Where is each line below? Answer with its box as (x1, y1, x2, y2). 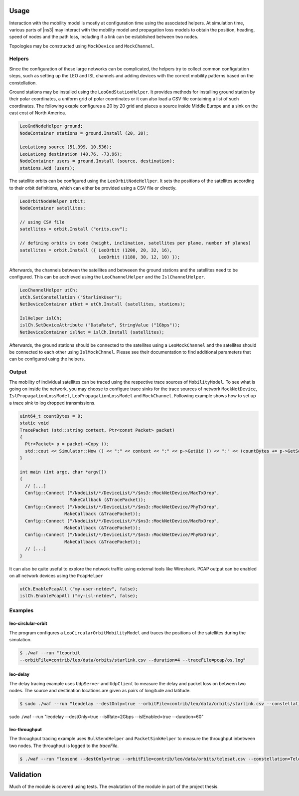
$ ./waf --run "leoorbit (19, 650, 81, 656)
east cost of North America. (9, 110, 67, 116)
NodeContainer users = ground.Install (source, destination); (19, 158, 175, 164)
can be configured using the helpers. (9, 356, 85, 362)
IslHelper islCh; (19, 315, 62, 321)
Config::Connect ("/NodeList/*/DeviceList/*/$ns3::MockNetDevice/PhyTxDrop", (25, 504, 220, 510)
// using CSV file (19, 220, 65, 225)
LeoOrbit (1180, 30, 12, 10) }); (98, 254, 180, 260)
